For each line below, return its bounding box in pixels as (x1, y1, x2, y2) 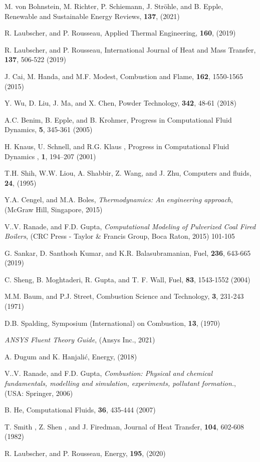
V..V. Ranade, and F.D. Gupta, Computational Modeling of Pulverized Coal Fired (5, 221, 256, 231)
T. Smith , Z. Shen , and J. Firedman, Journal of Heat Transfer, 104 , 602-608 (5, 421, 244, 431)
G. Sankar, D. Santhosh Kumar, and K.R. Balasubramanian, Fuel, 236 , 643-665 (5, 247, 251, 258)
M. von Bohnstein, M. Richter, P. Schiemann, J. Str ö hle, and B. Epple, (5, 1, 223, 11)
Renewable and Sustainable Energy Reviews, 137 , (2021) (5, 11, 180, 21)
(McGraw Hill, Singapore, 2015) (5, 204, 103, 214)
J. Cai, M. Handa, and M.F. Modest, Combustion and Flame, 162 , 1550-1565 (5, 71, 243, 81)
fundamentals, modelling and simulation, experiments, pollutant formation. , (5, 378, 236, 388)
